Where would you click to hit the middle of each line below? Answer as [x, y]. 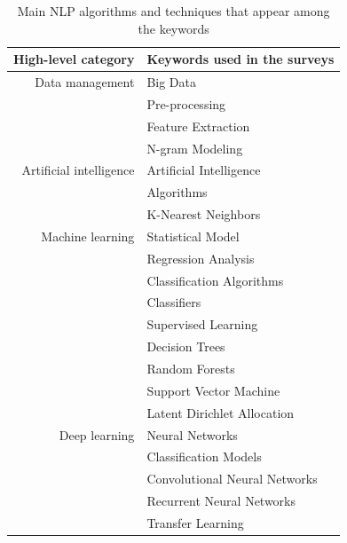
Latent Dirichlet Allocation [221, 412]
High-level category [74, 59]
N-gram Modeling [195, 148]
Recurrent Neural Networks [221, 501]
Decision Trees [186, 346]
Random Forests [191, 368]
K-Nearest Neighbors [204, 214]
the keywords [173, 28]
